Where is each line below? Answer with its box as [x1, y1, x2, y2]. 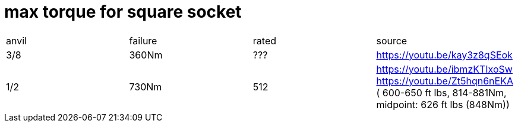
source [376, 34, 408, 47]
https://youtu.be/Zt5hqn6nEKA [376, 74, 513, 87]
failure [129, 34, 157, 47]
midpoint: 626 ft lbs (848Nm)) [376, 98, 510, 110]
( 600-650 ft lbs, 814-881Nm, [376, 86, 507, 99]
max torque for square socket [4, 2, 242, 22]
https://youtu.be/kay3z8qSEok [376, 48, 513, 61]
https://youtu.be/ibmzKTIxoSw [376, 63, 513, 75]
